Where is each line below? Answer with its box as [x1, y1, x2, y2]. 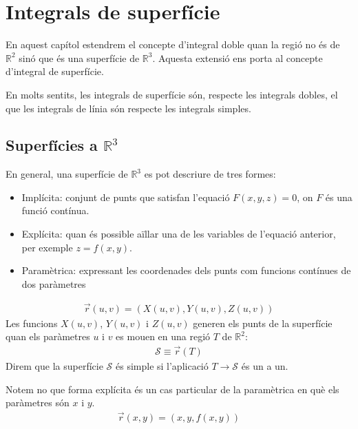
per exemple [21, 240, 73, 254]
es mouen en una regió [116, 329, 211, 344]
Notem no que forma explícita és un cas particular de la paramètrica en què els [6, 381, 339, 396]
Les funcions [6, 315, 58, 330]
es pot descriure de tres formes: [144, 167, 276, 181]
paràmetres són [6, 395, 70, 410]
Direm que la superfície [6, 359, 103, 373]
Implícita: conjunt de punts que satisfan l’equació [21, 189, 230, 204]
